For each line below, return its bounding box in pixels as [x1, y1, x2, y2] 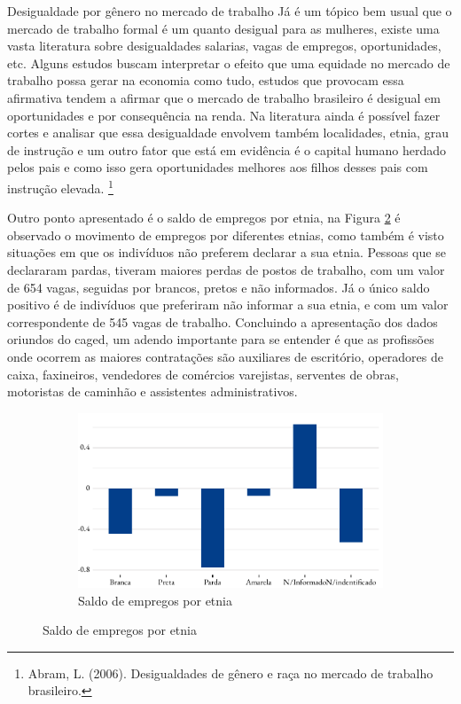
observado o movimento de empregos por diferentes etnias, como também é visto [7, 225, 444, 244]
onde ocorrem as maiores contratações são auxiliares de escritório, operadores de [7, 347, 443, 365]
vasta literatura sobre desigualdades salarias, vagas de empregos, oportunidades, [7, 36, 441, 55]
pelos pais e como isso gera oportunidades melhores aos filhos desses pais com [7, 158, 428, 176]
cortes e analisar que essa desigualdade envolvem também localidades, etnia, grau [7, 123, 449, 142]
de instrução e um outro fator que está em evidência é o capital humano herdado [7, 140, 446, 159]
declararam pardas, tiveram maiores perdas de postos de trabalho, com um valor [7, 260, 445, 278]
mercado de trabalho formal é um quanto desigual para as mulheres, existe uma [7, 19, 440, 37]
